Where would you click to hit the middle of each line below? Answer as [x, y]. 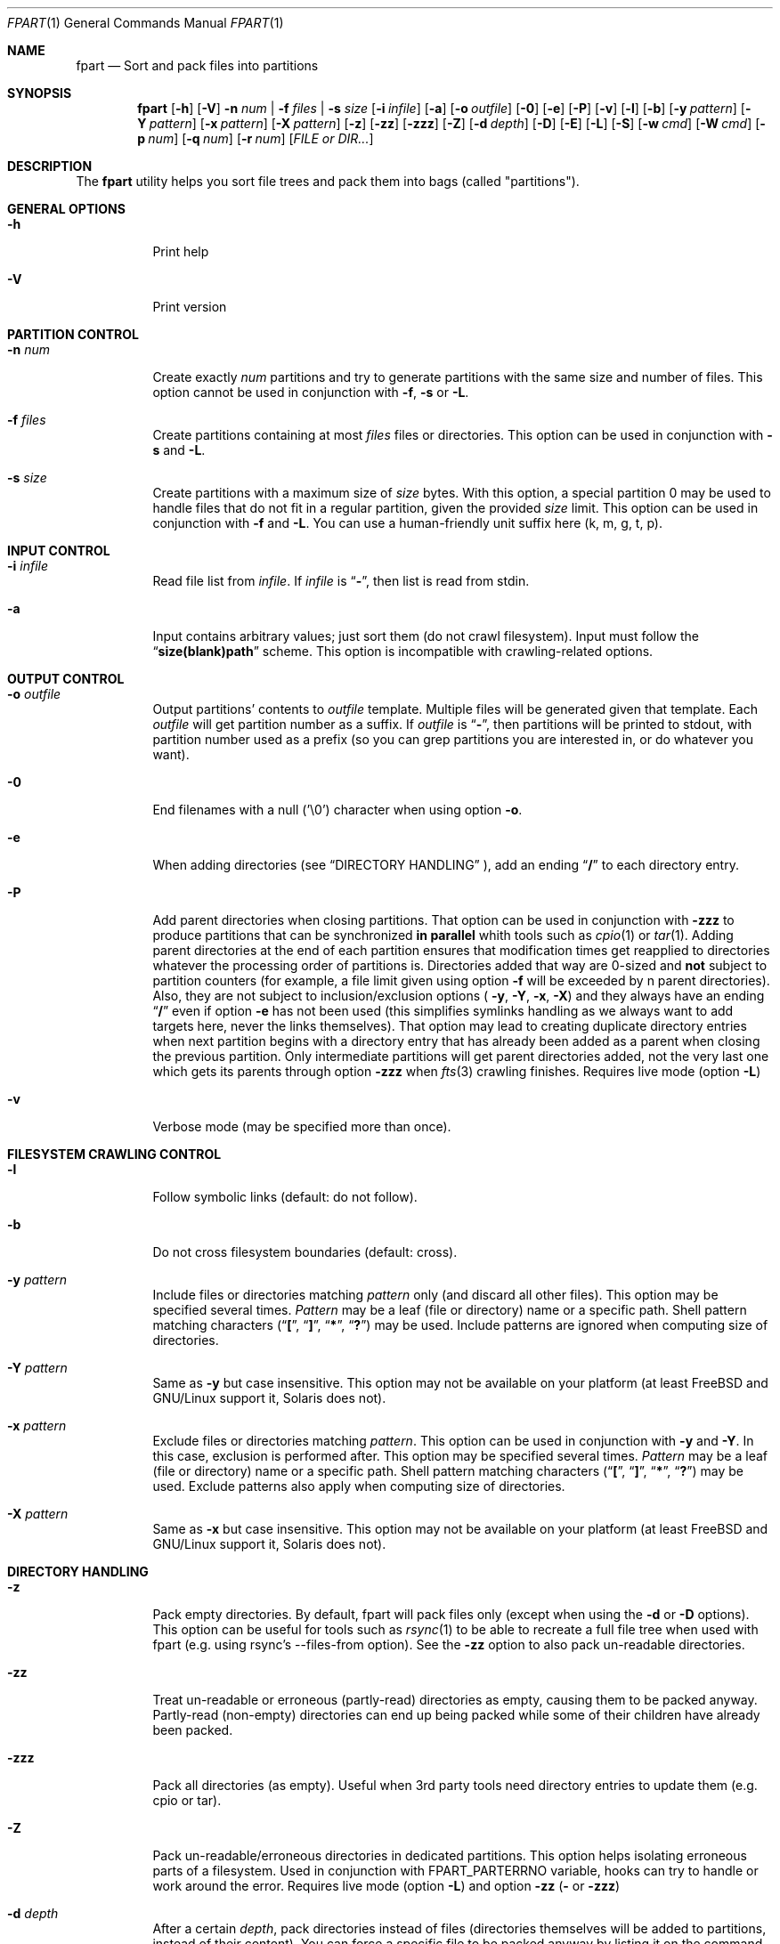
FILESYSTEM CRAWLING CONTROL [114, 1154]
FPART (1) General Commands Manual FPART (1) [146, 23]
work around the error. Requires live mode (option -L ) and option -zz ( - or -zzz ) [386, 1886]
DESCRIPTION [50, 166]
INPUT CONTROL [59, 551]
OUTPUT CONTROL [66, 679]
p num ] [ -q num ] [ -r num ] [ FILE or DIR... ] [256, 138]
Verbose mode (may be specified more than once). [302, 1126]
